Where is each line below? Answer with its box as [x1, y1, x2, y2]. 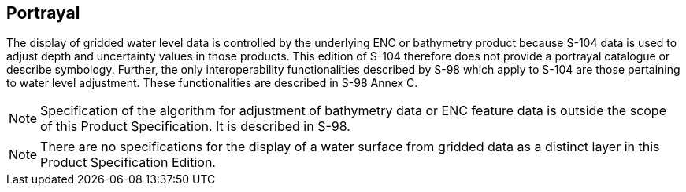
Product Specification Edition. [40, 154, 216, 171]
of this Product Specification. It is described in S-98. [40, 118, 350, 135]
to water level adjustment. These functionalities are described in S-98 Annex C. [6, 76, 418, 90]
